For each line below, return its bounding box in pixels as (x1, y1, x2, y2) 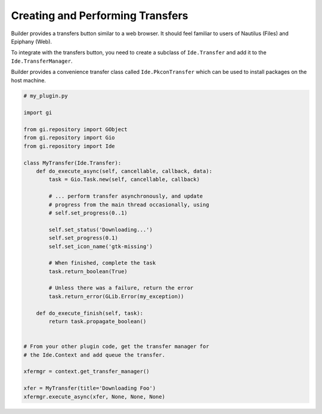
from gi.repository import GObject (23, 126, 128, 133)
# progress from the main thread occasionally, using (48, 201, 209, 208)
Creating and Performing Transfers (11, 9, 188, 22)
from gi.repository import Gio (23, 134, 116, 141)
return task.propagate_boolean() (48, 318, 147, 325)
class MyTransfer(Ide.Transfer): (23, 159, 122, 166)
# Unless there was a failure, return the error (48, 285, 194, 292)
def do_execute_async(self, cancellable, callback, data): (36, 168, 213, 174)
